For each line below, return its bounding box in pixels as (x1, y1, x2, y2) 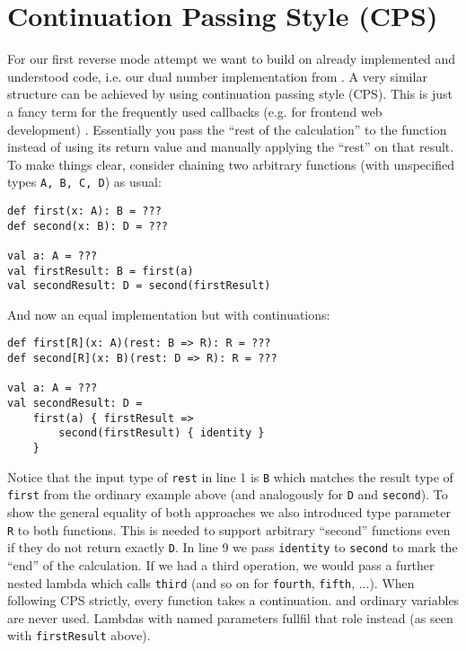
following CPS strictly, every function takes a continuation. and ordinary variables (7, 591, 460, 610)
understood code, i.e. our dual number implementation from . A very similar (7, 66, 427, 85)
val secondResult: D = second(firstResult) (7, 279, 271, 293)
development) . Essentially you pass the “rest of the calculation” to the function (7, 119, 447, 138)
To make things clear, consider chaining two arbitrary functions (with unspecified (7, 154, 454, 173)
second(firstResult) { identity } (58, 427, 265, 440)
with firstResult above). (7, 626, 151, 645)
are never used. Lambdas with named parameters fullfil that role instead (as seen (7, 608, 453, 627)
